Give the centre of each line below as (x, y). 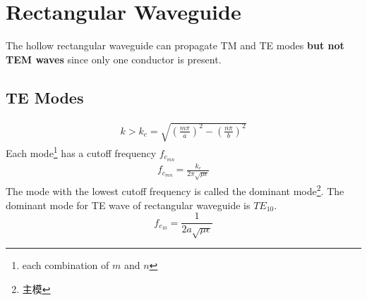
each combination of (66, 264)
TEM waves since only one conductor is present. (114, 59)
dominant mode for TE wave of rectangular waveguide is (128, 205)
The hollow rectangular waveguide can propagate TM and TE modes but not (175, 45)
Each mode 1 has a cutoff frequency (81, 152)
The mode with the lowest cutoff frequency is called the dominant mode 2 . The (175, 190)
